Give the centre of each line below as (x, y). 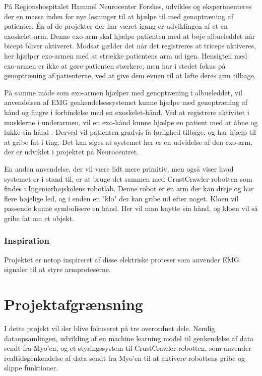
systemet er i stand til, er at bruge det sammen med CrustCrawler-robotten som (128, 178)
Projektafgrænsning (74, 304)
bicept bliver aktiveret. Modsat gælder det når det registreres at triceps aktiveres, (130, 46)
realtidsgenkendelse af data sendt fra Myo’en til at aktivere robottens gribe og (125, 358)
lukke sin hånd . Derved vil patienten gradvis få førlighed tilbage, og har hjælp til (130, 132)
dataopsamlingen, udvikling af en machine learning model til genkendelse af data (129, 338)
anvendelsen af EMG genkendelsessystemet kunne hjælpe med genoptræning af (126, 102)
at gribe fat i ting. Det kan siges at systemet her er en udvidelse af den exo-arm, (128, 142)
